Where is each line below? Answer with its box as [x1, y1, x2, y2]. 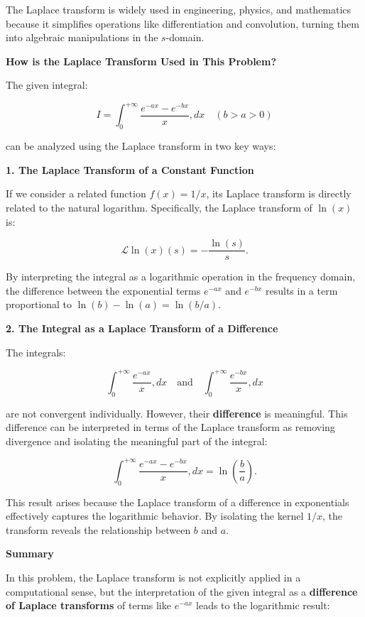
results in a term [266, 283, 338, 297]
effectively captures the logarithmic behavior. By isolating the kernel [6, 508, 304, 523]
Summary [6, 546, 54, 561]
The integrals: [6, 344, 66, 359]
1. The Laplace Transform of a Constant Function [6, 162, 254, 177]
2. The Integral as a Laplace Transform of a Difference [6, 321, 278, 336]
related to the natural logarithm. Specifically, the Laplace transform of [6, 200, 312, 215]
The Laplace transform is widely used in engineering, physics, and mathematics [6, 2, 352, 16]
